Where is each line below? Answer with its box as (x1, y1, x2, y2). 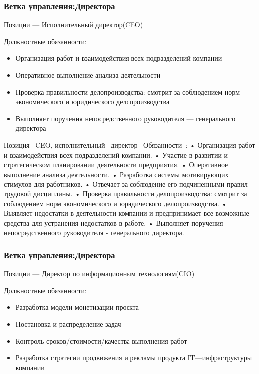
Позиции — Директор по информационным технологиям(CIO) (4, 268, 195, 279)
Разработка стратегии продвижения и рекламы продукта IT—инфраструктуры (15, 352, 252, 363)
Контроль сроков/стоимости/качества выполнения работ (15, 335, 187, 346)
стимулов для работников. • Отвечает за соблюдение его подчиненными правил (4, 179, 248, 189)
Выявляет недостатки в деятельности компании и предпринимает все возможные (4, 208, 249, 218)
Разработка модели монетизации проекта (15, 302, 139, 312)
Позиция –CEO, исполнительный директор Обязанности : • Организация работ (4, 139, 255, 150)
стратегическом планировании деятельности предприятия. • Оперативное (4, 159, 228, 170)
